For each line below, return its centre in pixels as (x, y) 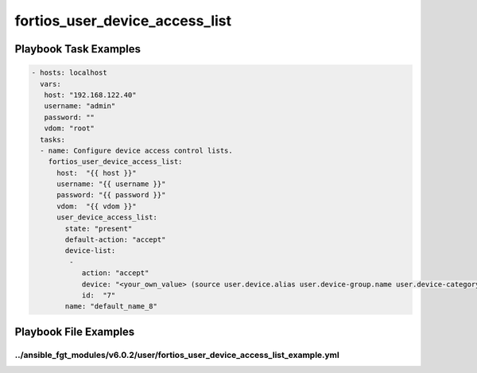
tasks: (53, 140)
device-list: (90, 251)
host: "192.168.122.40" (90, 95)
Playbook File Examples (75, 331)
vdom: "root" (70, 128)
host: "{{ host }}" (97, 173)
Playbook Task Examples (78, 49)
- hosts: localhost (69, 73)
